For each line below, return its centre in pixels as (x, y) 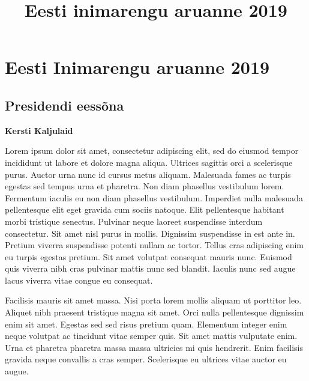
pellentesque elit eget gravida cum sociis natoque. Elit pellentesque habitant (145, 209)
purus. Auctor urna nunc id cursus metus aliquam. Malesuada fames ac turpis (148, 174)
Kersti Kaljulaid (39, 130)
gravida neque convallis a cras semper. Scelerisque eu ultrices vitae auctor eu (146, 359)
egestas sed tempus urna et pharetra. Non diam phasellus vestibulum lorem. (145, 186)
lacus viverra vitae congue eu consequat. (79, 280)
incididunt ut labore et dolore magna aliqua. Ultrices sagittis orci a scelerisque (149, 162)
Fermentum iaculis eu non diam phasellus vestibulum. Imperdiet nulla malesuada (154, 197)
